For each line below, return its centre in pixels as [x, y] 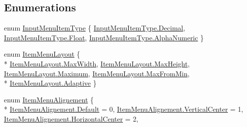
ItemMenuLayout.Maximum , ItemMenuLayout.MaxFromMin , [97, 73]
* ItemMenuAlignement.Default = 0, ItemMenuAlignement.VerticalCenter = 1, [124, 109]
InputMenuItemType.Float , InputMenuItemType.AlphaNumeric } [104, 37]
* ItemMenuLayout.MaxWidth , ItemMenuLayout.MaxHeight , [97, 63]
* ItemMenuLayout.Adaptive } [50, 83]
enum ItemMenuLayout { [42, 54]
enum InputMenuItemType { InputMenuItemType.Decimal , [95, 28]
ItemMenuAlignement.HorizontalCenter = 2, [71, 118]
